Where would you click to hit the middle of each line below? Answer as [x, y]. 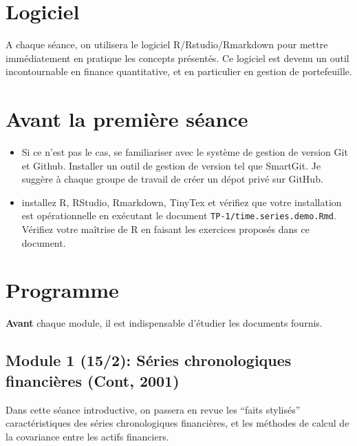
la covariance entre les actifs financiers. [87, 436]
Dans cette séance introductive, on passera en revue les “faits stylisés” [153, 409]
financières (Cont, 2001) [93, 380]
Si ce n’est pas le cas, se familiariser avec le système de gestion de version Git [185, 152]
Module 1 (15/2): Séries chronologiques [149, 360]
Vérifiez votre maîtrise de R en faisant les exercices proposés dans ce [165, 229]
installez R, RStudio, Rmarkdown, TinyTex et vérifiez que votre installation [182, 202]
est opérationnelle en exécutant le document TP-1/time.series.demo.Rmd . [179, 215]
